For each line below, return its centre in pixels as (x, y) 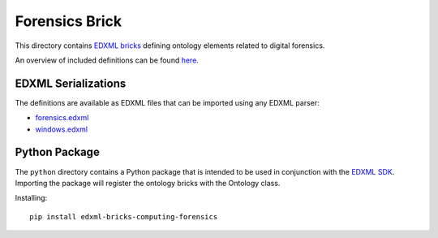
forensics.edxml (62, 118)
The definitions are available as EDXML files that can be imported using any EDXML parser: (167, 102)
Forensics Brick (69, 21)
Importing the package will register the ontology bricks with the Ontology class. (148, 183)
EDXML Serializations (71, 83)
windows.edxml (62, 129)
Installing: (31, 198)
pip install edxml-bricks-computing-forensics (124, 216)
